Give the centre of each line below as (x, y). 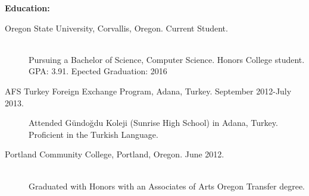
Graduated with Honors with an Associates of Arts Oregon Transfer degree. (167, 186)
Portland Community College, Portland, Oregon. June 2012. (115, 154)
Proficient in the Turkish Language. (93, 134)
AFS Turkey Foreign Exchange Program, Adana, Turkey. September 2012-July (148, 91)
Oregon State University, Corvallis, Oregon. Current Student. (116, 28)
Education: (27, 8)
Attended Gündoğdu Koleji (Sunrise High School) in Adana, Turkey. (153, 123)
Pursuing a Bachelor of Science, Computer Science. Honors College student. (167, 59)
